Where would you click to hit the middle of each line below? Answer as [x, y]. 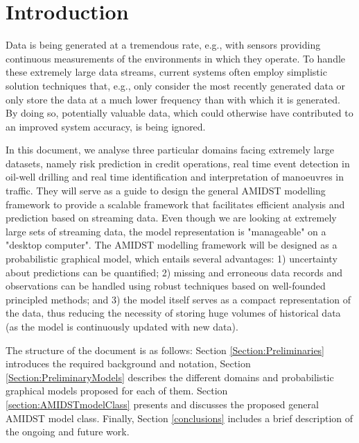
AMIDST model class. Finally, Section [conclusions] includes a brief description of [179, 418]
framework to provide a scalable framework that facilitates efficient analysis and [175, 204]
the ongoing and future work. [68, 432]
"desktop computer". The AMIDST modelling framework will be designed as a [172, 245]
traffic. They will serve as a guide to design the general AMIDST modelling [166, 191]
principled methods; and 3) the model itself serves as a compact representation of [178, 299]
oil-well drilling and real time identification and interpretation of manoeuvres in [175, 177]
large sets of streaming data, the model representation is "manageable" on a [166, 231]
